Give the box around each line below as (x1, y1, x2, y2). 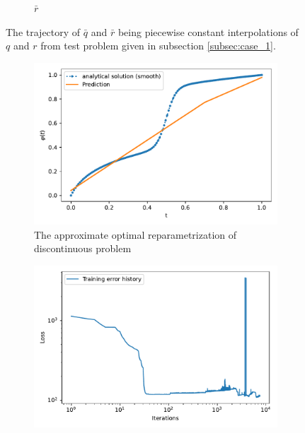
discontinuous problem (34, 241, 132, 256)
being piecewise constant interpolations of (117, 24, 299, 39)
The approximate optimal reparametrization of (34, 227, 237, 242)
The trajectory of (6, 24, 81, 39)
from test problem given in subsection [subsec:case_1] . (40, 38, 276, 53)
